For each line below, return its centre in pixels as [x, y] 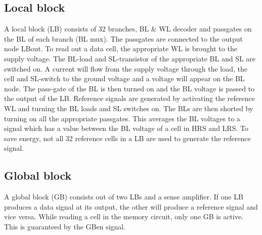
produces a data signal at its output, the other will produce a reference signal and [131, 206]
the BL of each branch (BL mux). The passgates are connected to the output [123, 38]
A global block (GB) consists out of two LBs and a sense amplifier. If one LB [124, 197]
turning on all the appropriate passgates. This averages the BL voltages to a [122, 118]
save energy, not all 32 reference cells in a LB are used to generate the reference [127, 138]
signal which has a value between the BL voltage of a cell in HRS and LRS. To [126, 128]
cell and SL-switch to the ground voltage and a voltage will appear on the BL [124, 78]
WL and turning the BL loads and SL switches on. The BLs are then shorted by [129, 108]
